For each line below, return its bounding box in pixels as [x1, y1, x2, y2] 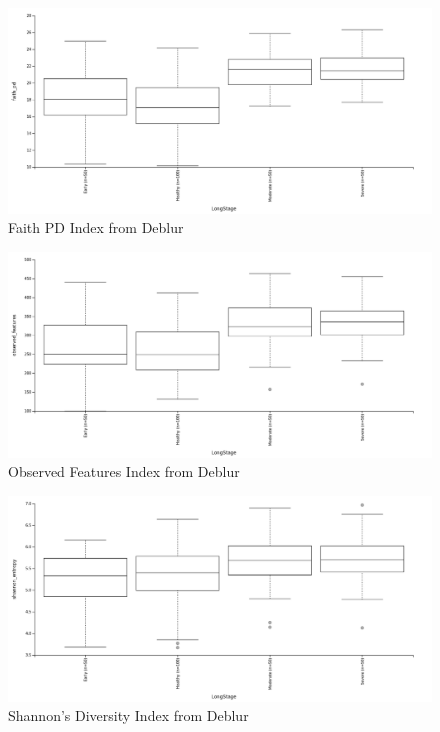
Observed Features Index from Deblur [8, 461, 240, 482]
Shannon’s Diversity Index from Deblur [8, 705, 249, 726]
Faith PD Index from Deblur [8, 217, 184, 238]
